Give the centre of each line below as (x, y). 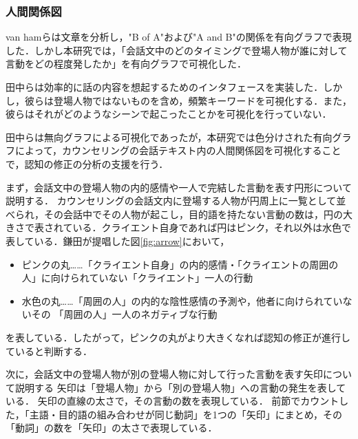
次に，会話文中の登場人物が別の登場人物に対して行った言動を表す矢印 (164, 374)
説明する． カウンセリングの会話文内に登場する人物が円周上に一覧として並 (176, 201)
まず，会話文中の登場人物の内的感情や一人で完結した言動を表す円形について (179, 187)
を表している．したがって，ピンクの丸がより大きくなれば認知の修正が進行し (178, 337)
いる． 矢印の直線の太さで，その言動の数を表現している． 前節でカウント (172, 401)
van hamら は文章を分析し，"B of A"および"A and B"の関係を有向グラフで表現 (179, 37)
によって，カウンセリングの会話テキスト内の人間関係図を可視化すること (178, 150)
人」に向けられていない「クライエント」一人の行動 (137, 278)
